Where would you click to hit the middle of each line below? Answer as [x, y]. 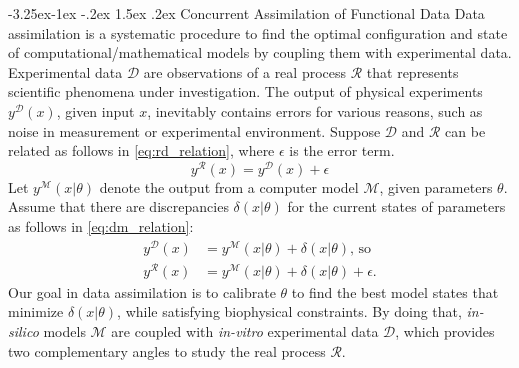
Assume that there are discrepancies [118, 206]
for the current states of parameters [396, 206]
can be [465, 130]
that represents [412, 71]
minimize [36, 311]
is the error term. [342, 150]
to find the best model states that [395, 291]
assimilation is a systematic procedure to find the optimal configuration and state [258, 32]
